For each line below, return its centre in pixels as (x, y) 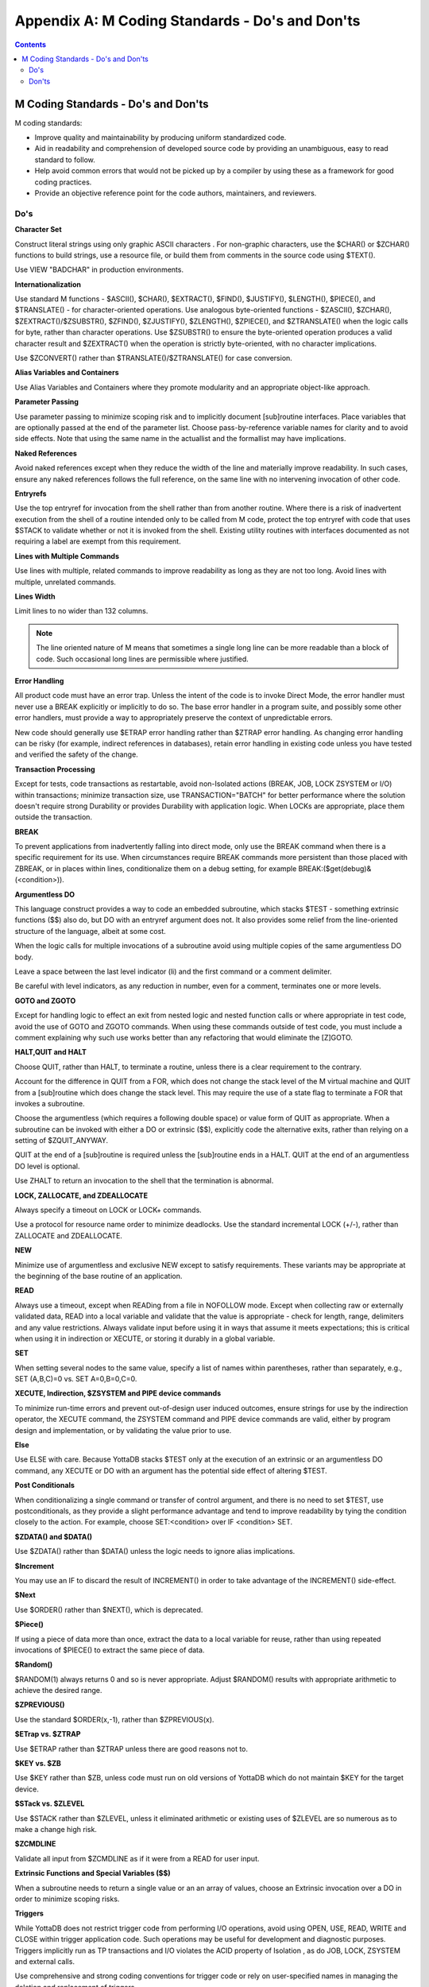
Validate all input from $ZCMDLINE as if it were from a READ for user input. (137, 1858)
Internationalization (48, 284)
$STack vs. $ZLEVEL (50, 1803)
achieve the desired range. (58, 1691)
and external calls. (45, 1961)
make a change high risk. (56, 1829)
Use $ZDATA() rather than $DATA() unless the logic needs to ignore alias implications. (155, 1551)
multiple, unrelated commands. (66, 582)
